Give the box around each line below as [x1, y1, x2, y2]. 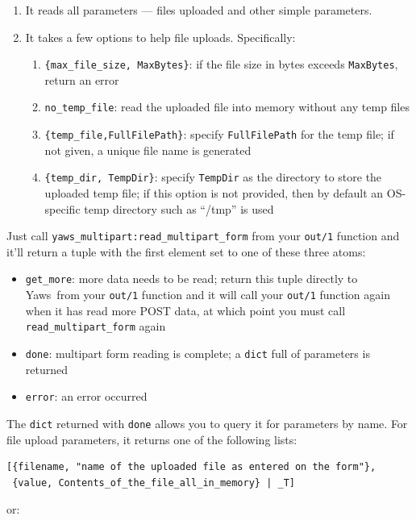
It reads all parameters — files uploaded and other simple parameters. [25, 2, 372, 18]
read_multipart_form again [25, 318, 166, 335]
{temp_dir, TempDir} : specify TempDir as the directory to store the [44, 168, 382, 185]
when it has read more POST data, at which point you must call [25, 302, 346, 318]
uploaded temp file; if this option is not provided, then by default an [44, 185, 384, 201]
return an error [44, 71, 119, 88]
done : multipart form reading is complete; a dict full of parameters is [25, 345, 370, 361]
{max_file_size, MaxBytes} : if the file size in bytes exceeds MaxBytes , [44, 56, 398, 73]
